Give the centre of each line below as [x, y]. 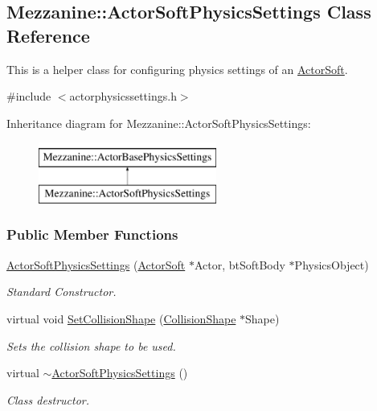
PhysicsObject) [332, 264]
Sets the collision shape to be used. [91, 345]
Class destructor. [48, 399]
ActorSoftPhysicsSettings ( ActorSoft [96, 264]
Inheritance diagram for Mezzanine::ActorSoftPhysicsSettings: [159, 123]
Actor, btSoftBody [240, 264]
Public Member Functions [92, 234]
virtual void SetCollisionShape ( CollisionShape [121, 318]
